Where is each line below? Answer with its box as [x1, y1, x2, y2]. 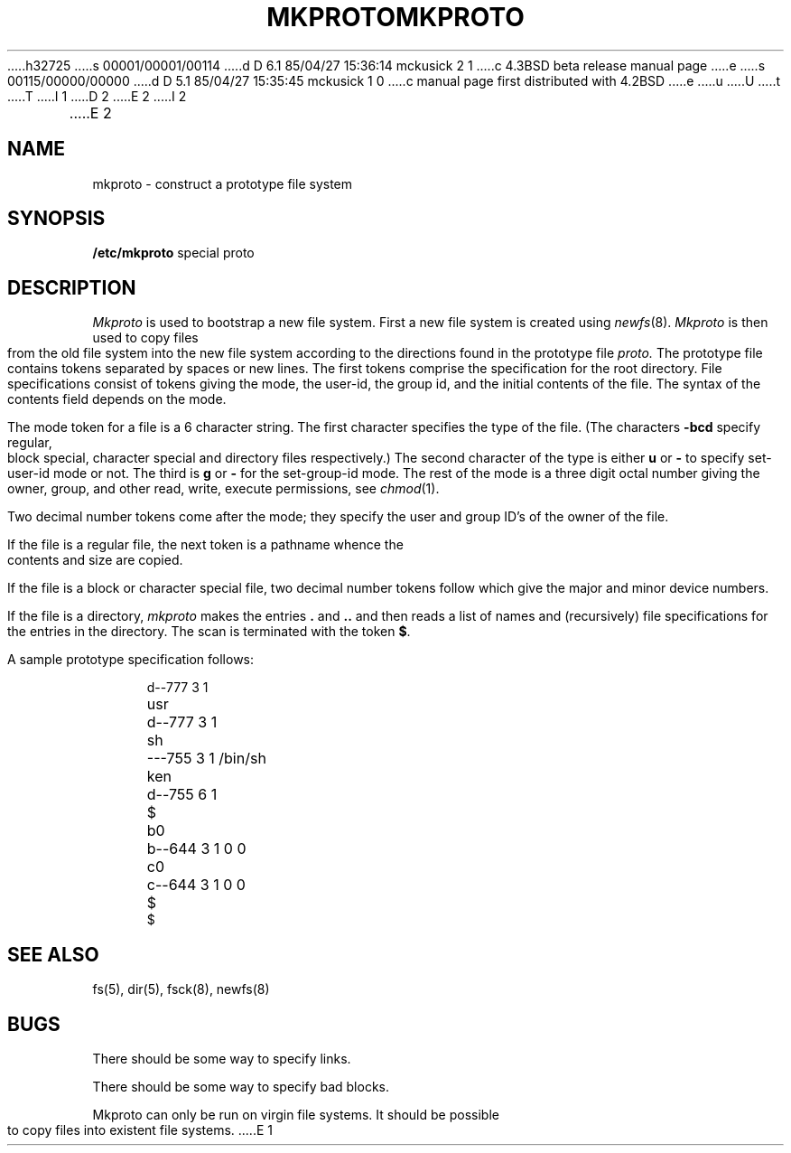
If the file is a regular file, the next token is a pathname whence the [7, 537, 404, 553]
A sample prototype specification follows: [7, 651, 255, 668]
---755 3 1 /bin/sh [146, 749, 266, 768]
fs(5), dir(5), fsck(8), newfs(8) [92, 981, 270, 998]
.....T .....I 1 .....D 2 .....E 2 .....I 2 [7, 88, 187, 104]
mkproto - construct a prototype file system [92, 175, 353, 192]
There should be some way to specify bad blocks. [92, 1078, 390, 1094]
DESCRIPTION [7, 276, 136, 299]
